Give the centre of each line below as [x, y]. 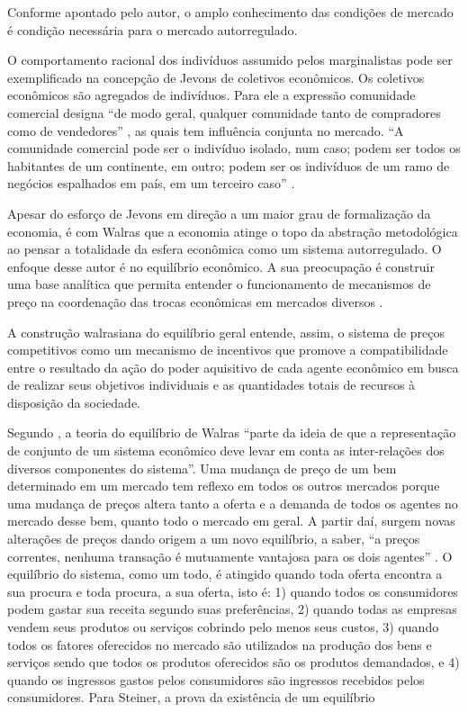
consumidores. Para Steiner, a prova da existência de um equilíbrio [191, 697]
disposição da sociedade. [74, 402]
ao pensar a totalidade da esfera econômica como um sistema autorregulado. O [225, 249]
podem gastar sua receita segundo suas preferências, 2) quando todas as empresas [232, 609]
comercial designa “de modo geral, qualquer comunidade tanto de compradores [224, 112]
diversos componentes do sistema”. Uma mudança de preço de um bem [202, 468]
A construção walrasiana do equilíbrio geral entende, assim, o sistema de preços [226, 332]
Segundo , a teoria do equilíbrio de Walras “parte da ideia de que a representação [232, 433]
